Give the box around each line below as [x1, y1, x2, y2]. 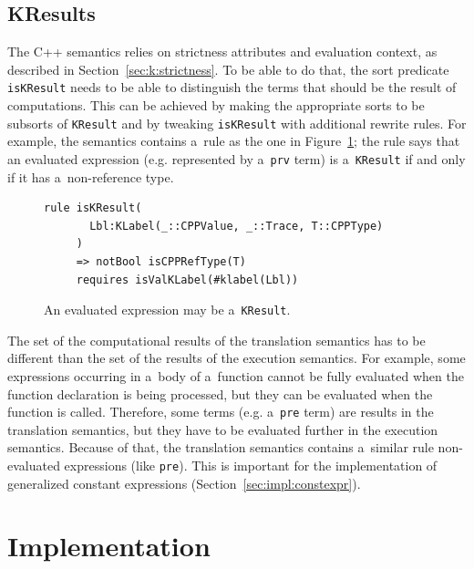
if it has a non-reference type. [7, 167, 174, 186]
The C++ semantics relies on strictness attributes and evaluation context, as [7, 42, 438, 61]
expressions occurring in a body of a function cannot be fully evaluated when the [7, 366, 464, 385]
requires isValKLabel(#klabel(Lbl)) [76, 273, 299, 286]
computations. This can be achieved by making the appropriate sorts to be [7, 96, 425, 115]
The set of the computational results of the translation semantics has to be [7, 330, 426, 349]
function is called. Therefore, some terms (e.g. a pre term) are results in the [7, 402, 434, 421]
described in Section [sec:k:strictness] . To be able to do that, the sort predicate [7, 59, 449, 78]
